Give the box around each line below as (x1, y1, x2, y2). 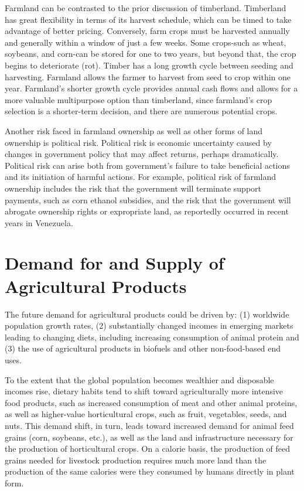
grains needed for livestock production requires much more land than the (5, 454, 267, 466)
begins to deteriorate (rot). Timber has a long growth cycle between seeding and (5, 59, 293, 71)
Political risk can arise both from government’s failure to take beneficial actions (5, 159, 290, 171)
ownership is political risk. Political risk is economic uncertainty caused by (5, 136, 272, 148)
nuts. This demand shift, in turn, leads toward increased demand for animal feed (5, 419, 294, 431)
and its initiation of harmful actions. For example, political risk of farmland (5, 171, 276, 183)
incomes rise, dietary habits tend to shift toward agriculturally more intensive (5, 385, 283, 397)
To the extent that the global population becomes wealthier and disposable (5, 373, 274, 386)
